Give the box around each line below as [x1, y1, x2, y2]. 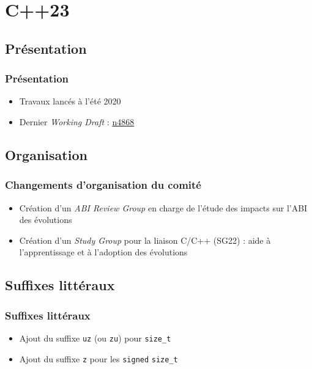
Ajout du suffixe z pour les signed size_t [19, 352, 178, 365]
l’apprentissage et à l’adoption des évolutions [19, 246, 188, 258]
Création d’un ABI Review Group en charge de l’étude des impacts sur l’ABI [19, 201, 308, 214]
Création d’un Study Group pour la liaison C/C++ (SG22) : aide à [19, 233, 271, 246]
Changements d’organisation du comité [5, 177, 201, 192]
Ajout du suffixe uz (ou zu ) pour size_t [19, 331, 171, 344]
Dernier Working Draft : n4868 [19, 115, 135, 128]
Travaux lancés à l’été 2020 [19, 95, 121, 108]
